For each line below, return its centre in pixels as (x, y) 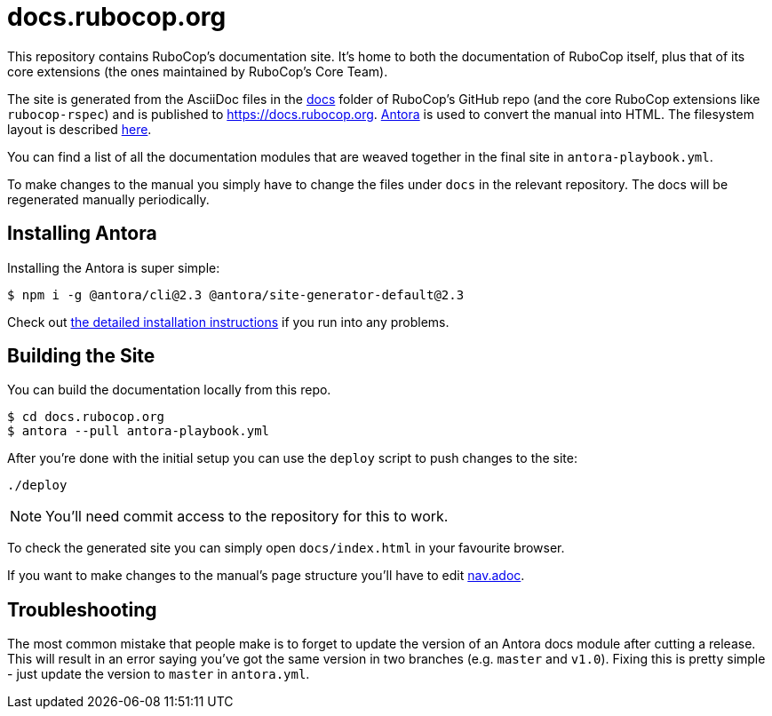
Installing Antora (82, 234)
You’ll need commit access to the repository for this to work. (247, 517)
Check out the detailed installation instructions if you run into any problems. (228, 322)
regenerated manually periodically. (108, 199)
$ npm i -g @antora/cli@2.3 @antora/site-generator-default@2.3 (236, 294)
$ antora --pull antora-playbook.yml (139, 431)
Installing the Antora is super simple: (114, 267)
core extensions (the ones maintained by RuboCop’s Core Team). (198, 71)
